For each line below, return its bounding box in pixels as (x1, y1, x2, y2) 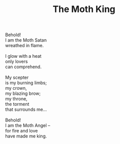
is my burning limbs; (5, 80, 47, 86)
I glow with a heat (5, 53, 41, 59)
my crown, (5, 85, 27, 91)
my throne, (5, 96, 27, 102)
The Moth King (52, 4, 116, 15)
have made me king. (5, 133, 47, 139)
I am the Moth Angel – (5, 122, 50, 128)
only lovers (5, 59, 28, 65)
